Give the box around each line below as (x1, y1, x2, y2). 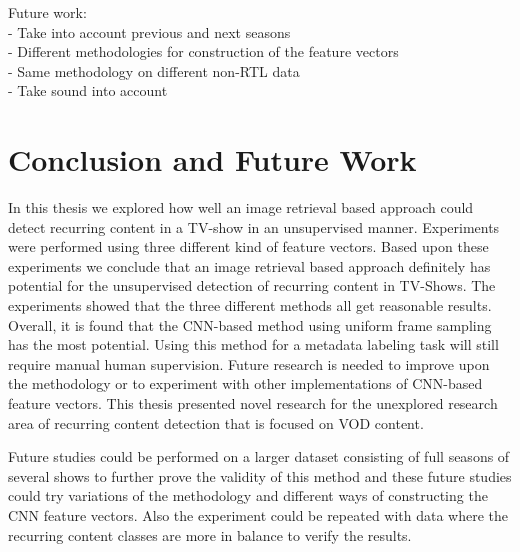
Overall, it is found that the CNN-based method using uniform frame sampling (8, 314, 492, 335)
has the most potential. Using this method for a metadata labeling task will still (8, 334, 499, 355)
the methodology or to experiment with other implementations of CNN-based (8, 373, 483, 394)
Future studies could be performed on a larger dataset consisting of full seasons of (8, 446, 510, 467)
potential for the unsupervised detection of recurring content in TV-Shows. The (8, 275, 496, 296)
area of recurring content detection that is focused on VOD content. (8, 412, 424, 433)
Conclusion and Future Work (8, 139, 417, 180)
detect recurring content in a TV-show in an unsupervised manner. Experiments (8, 216, 500, 237)
